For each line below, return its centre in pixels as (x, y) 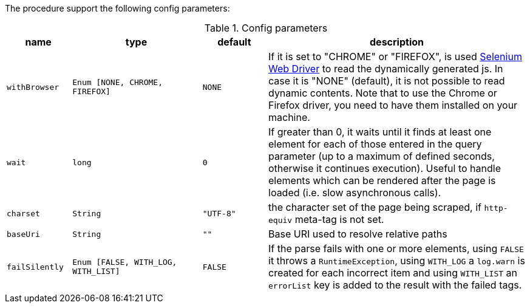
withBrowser (33, 87)
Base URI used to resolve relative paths (358, 234)
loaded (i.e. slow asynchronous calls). (355, 193)
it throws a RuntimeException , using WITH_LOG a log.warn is (397, 261)
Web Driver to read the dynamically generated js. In (386, 69)
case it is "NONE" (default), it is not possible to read (387, 81)
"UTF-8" (219, 213)
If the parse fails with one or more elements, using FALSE (396, 248)
